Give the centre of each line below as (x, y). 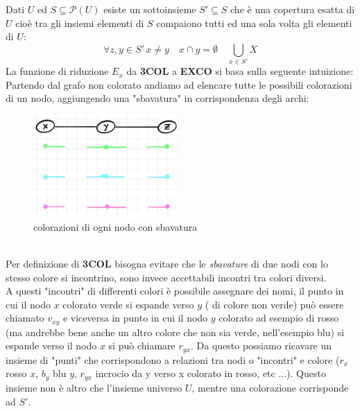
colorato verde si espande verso (128, 304)
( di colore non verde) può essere (274, 304)
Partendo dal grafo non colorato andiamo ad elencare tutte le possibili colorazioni (179, 84)
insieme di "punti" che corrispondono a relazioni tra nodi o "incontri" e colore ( (173, 359)
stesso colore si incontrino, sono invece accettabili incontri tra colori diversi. (166, 277)
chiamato (25, 318)
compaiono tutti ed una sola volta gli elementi (254, 23)
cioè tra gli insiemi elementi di (80, 23)
